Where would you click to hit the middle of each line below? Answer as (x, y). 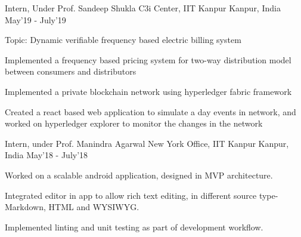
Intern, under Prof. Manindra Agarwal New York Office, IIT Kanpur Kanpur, (147, 143)
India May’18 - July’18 (46, 155)
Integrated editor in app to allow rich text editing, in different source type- (142, 195)
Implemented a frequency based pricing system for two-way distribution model (148, 59)
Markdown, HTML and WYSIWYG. (72, 207)
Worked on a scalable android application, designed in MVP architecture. (139, 175)
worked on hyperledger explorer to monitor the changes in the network (134, 123)
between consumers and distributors (71, 71)
